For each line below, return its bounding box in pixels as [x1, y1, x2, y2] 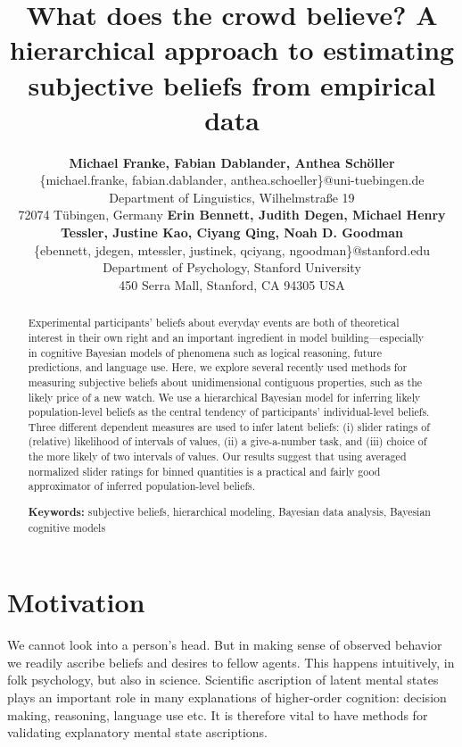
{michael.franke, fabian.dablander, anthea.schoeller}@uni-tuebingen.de [39, 170, 425, 189]
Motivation [7, 584, 145, 620]
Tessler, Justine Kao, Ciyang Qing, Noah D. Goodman [60, 223, 404, 242]
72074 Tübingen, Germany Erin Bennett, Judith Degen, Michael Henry [18, 205, 446, 224]
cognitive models [28, 519, 106, 535]
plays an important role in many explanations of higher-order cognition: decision [7, 688, 447, 707]
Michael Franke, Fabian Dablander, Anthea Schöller [69, 153, 395, 171]
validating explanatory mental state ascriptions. [7, 723, 268, 742]
